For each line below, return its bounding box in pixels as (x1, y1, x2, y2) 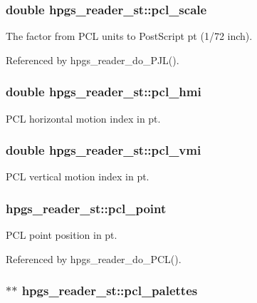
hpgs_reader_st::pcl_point (6, 199, 167, 217)
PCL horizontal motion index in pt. (6, 111, 161, 125)
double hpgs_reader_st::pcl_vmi (6, 141, 201, 159)
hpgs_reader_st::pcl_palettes (21, 282, 198, 299)
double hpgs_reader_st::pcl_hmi (6, 83, 201, 101)
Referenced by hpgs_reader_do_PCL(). (6, 251, 182, 266)
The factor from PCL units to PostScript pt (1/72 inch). (6, 29, 253, 43)
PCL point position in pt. (6, 227, 117, 242)
